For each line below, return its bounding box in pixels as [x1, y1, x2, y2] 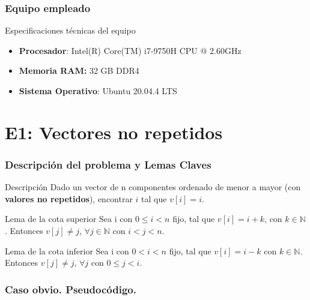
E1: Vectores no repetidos [5, 119, 223, 144]
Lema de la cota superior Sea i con [5, 212, 133, 225]
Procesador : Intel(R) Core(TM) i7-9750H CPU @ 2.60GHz [19, 44, 242, 56]
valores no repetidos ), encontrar [5, 192, 133, 205]
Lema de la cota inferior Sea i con [5, 244, 129, 257]
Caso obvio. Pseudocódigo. [5, 281, 136, 296]
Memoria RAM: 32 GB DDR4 [19, 64, 139, 77]
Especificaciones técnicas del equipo [5, 24, 136, 37]
